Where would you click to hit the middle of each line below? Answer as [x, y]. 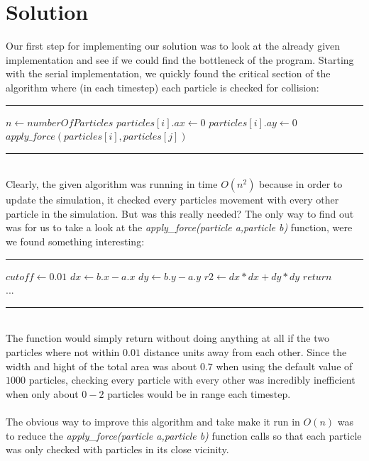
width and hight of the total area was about [101, 366]
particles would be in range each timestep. [199, 393]
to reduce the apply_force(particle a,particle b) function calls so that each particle [184, 435]
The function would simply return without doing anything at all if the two [167, 338]
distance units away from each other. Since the [245, 352]
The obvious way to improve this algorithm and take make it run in [153, 421]
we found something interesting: [75, 241]
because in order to [301, 184]
